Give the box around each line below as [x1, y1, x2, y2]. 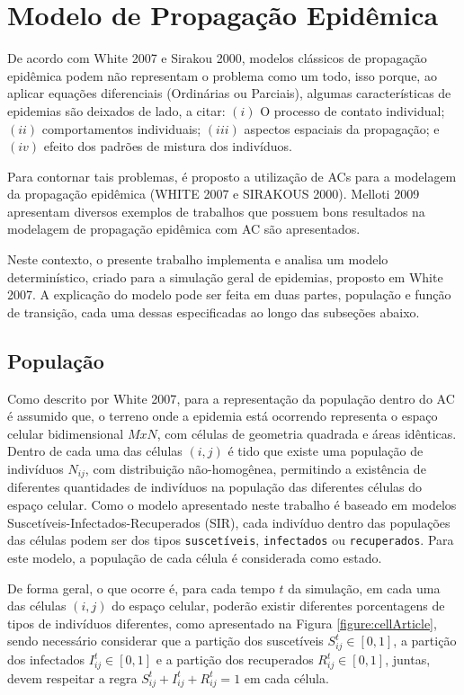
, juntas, [385, 650, 431, 669]
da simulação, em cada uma [288, 578, 441, 597]
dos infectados [7, 650, 85, 669]
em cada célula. [244, 668, 329, 687]
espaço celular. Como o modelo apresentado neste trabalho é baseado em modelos [7, 495, 457, 514]
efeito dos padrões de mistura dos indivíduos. [43, 137, 292, 156]
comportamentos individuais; [41, 119, 201, 138]
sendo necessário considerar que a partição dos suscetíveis [7, 631, 324, 650]
